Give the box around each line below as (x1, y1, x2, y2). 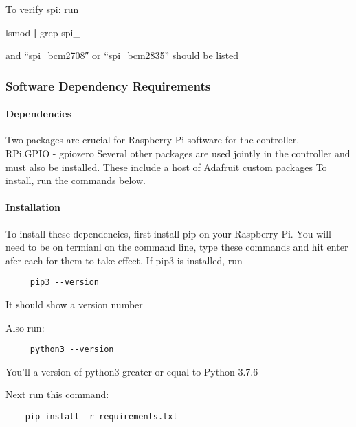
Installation (5, 200, 60, 214)
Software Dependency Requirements (5, 77, 211, 94)
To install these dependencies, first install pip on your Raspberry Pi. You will (5, 226, 331, 240)
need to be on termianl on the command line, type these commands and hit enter (5, 240, 348, 254)
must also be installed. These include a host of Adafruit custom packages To (5, 159, 327, 174)
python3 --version (30, 345, 114, 355)
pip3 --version (30, 277, 100, 288)
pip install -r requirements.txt (25, 412, 178, 422)
